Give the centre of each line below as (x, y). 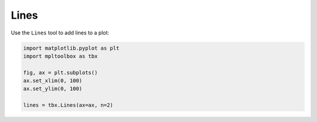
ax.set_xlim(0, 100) (53, 81)
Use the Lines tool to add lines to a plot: (60, 33)
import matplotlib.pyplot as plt (71, 48)
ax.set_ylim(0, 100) (53, 89)
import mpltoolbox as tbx (60, 56)
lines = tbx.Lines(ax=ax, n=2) (68, 105)
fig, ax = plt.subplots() (60, 72)
